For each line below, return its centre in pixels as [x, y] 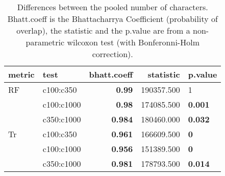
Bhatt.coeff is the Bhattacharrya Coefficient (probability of [112, 19]
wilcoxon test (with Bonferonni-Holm [133, 42]
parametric [45, 42]
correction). [112, 54]
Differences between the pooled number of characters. [112, 7]
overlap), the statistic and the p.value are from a [103, 30]
